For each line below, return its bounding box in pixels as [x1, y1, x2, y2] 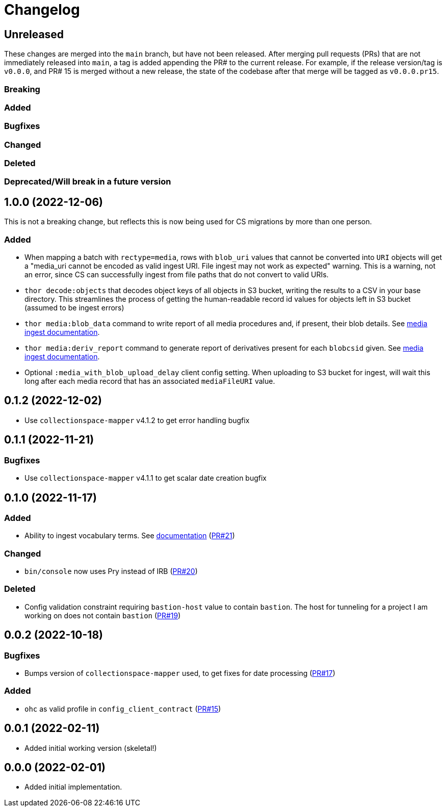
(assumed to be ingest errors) [24, 303, 124, 312]
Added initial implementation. [24, 782, 122, 792]
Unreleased [4, 28, 64, 41]
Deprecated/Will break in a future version [4, 176, 171, 187]
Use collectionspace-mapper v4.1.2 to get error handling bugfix [24, 415, 250, 425]
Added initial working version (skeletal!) [24, 743, 157, 752]
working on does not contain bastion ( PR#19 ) [24, 611, 181, 620]
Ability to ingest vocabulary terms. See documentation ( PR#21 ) [24, 531, 235, 540]
